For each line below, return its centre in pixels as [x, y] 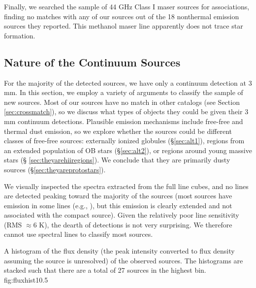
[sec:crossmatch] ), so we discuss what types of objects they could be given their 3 [126, 112]
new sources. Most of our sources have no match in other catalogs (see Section [122, 102]
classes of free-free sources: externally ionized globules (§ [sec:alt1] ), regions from [124, 141]
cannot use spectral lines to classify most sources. [79, 234]
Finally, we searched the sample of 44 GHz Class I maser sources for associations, [127, 6]
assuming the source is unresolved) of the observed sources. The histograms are [124, 260]
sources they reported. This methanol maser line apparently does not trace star [124, 26]
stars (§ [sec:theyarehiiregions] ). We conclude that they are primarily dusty [117, 160]
